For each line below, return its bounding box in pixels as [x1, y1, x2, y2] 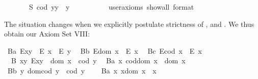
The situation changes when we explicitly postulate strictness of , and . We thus [4, 18, 254, 29]
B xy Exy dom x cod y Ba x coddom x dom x [11, 55, 186, 66]
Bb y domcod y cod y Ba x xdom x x [7, 65, 157, 75]
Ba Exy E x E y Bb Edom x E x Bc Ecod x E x [7, 45, 202, 56]
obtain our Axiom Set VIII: [4, 28, 90, 39]
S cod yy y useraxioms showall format [29, 2, 194, 12]
